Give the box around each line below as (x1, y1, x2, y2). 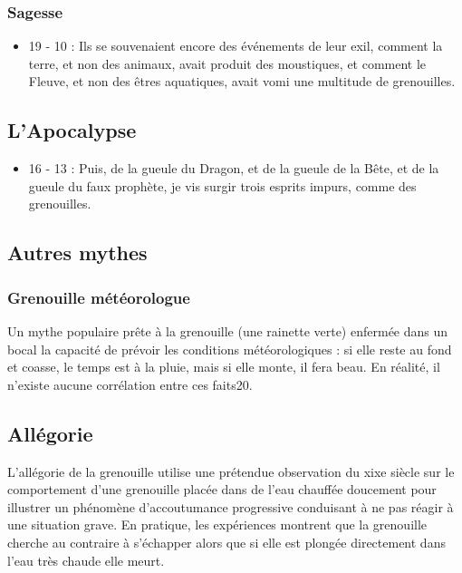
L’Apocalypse (7, 116, 137, 144)
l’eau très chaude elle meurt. (7, 550, 165, 569)
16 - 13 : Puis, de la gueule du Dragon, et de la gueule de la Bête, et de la (28, 159, 439, 178)
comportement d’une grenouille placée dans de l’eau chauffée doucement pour (7, 480, 437, 499)
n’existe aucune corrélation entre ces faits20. (7, 374, 253, 393)
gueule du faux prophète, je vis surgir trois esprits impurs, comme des (28, 176, 417, 195)
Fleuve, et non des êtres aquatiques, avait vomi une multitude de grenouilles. (28, 72, 456, 91)
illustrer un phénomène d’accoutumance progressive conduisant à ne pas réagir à (7, 497, 454, 516)
